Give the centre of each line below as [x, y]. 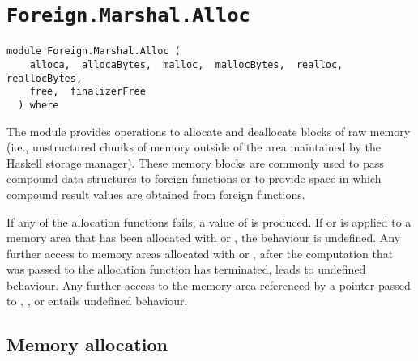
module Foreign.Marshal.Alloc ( [94, 51]
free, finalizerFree [87, 92]
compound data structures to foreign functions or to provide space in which [194, 178]
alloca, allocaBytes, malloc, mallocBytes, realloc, [186, 64]
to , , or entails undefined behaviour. [97, 301]
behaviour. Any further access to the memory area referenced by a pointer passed [209, 285]
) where [38, 105]
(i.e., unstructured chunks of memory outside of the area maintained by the [194, 147]
